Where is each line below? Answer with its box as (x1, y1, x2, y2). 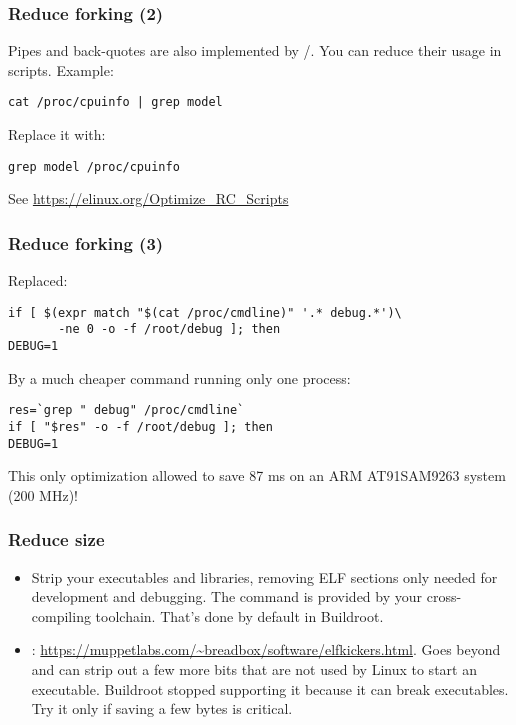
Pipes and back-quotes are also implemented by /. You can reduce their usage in (8, 40, 502, 61)
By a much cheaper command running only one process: (8, 367, 351, 388)
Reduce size (8, 527, 105, 552)
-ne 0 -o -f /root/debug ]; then (58, 322, 281, 337)
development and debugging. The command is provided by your (31, 586, 423, 607)
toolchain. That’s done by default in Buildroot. (95, 605, 384, 626)
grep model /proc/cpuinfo (8, 159, 180, 174)
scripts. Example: (8, 59, 114, 80)
